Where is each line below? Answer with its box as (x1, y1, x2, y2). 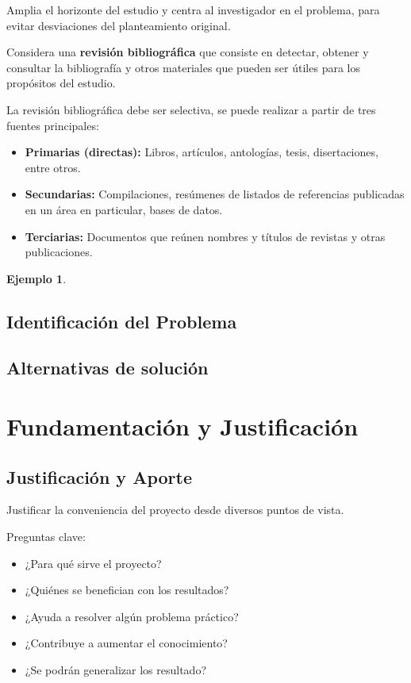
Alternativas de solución (6, 355, 209, 380)
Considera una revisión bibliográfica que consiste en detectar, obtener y (6, 44, 369, 60)
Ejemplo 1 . (6, 270, 67, 286)
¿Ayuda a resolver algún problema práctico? (25, 608, 239, 624)
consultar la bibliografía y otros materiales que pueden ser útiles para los (6, 59, 360, 75)
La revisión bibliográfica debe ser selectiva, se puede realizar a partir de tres (6, 101, 376, 117)
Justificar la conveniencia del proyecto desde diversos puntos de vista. (6, 501, 344, 518)
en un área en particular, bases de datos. (25, 201, 223, 217)
